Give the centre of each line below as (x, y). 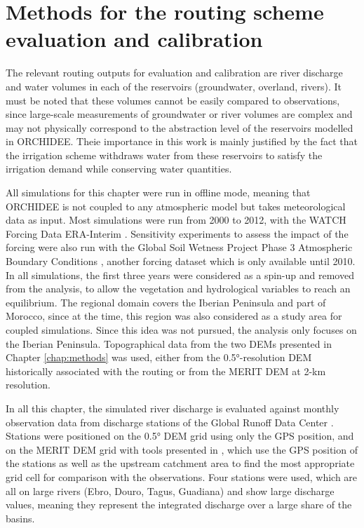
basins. (20, 518)
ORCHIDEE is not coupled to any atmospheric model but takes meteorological (176, 206)
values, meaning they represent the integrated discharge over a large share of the (179, 505)
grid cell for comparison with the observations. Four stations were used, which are (182, 476)
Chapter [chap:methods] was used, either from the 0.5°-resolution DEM (159, 357)
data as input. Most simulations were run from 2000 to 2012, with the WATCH (176, 220)
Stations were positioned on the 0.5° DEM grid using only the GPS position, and (180, 436)
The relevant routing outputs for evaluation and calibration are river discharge (174, 73)
